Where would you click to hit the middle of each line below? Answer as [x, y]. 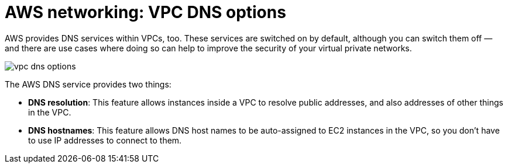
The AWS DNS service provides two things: [88, 84]
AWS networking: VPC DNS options [145, 12]
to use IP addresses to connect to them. [105, 140]
